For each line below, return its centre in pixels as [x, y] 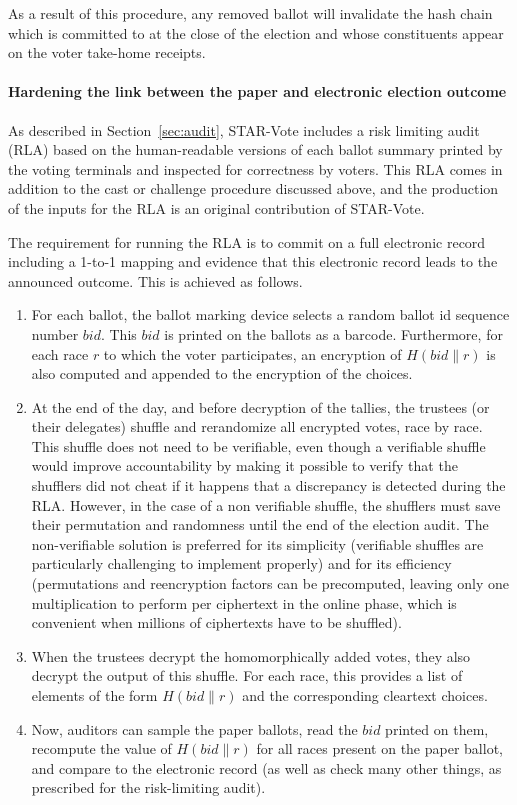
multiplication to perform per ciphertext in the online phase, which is [244, 602]
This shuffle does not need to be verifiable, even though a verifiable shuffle [258, 445]
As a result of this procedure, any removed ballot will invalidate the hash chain [250, 13]
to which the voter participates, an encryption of [252, 353]
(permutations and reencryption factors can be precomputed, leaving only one [270, 583]
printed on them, [437, 728]
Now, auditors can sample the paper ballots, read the [194, 728]
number [55, 333]
